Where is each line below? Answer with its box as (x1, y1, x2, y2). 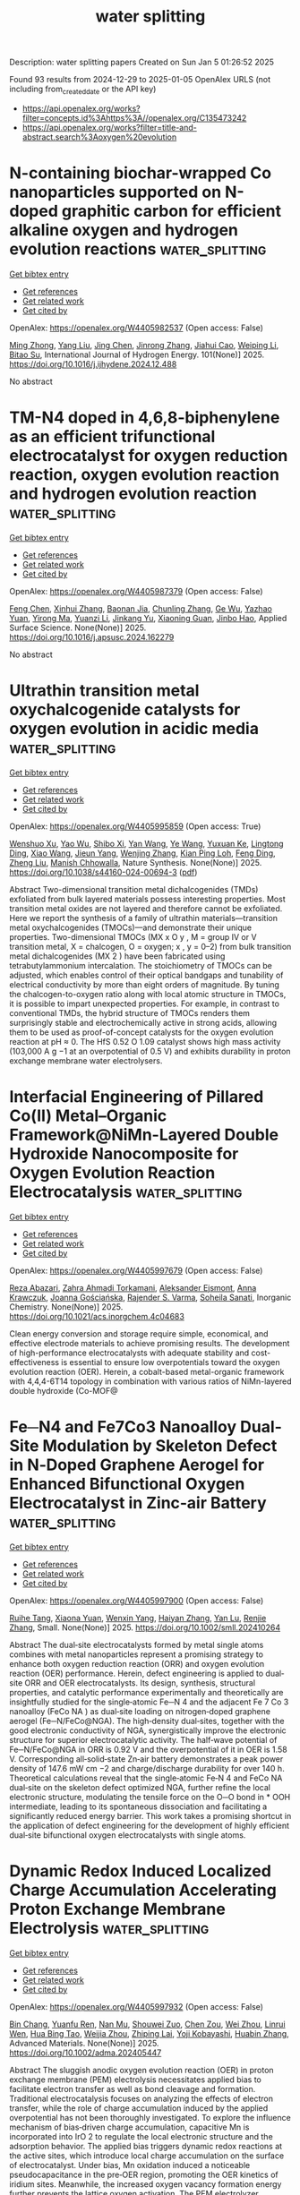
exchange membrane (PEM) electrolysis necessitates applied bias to (9, 2074, 262, 2085)
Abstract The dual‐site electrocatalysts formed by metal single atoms (9, 1639, 264, 1650)
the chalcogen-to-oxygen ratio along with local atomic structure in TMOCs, (9, 988, 287, 999)
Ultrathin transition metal (9, 680, 200, 701)
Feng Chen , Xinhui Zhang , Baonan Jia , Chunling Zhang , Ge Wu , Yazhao (9, 602, 273, 614)
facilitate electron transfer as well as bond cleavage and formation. (9, 2083, 256, 2094)
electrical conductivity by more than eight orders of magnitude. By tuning (9, 978, 280, 990)
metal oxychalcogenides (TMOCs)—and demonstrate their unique (9, 922, 253, 933)
